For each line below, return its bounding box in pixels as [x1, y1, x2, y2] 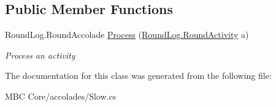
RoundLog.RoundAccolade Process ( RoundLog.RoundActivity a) [5, 28, 249, 41]
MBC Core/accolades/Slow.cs [5, 89, 117, 102]
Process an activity [5, 48, 75, 61]
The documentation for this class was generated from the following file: [5, 69, 272, 82]
